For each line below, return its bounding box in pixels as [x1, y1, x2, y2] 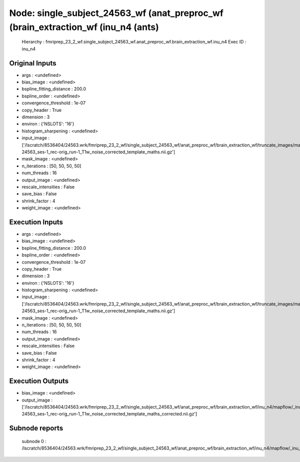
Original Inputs [9, 59, 56, 67]
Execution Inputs [9, 218, 63, 226]
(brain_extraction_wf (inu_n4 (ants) [9, 21, 159, 32]
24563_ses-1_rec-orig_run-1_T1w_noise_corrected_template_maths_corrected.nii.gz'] [21, 411, 197, 417]
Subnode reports [9, 424, 63, 433]
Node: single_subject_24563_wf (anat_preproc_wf [9, 7, 223, 18]
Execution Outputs [9, 377, 69, 386]
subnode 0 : [21, 438, 47, 444]
